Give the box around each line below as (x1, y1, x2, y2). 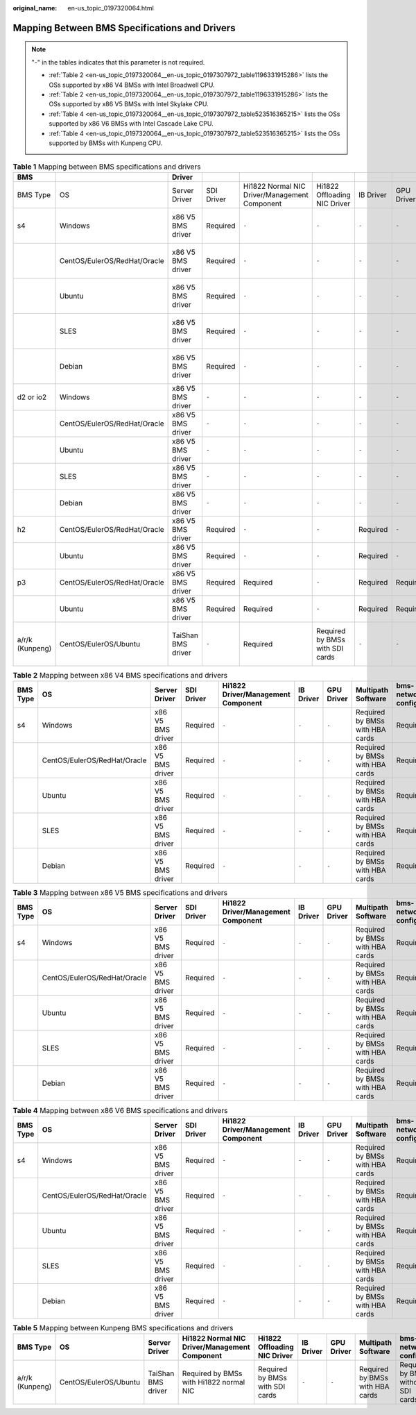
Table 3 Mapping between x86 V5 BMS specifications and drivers (12, 888, 228, 898)
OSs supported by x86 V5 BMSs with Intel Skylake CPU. (49, 100, 209, 108)
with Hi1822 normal (182, 1378, 245, 1387)
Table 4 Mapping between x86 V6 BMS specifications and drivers (12, 1105, 228, 1115)
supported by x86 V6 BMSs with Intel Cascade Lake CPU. (49, 119, 214, 128)
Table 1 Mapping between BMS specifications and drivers (12, 162, 201, 171)
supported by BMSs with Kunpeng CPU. (49, 139, 163, 147)
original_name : (12, 4, 58, 12)
